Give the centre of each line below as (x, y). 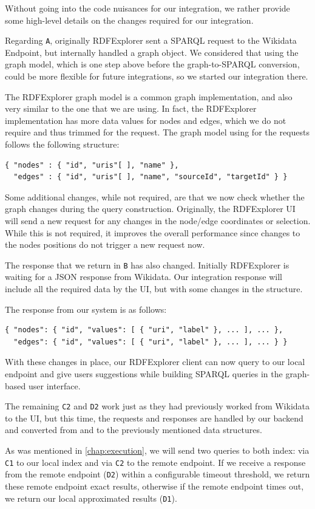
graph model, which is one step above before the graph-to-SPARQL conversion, (152, 64)
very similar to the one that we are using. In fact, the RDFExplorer (131, 108)
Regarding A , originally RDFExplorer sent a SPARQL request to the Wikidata (151, 40)
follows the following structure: (62, 144)
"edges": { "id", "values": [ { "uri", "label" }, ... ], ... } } (151, 342)
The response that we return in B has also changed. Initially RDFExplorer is (147, 265)
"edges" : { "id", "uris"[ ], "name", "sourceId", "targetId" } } (151, 177)
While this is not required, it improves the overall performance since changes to (153, 232)
